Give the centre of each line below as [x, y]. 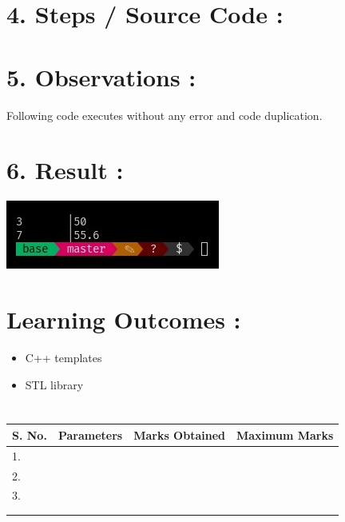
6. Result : [65, 170]
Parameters [90, 434]
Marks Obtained [179, 434]
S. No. [30, 434]
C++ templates [63, 357]
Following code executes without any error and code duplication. [165, 115]
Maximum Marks [285, 434]
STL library [54, 384]
